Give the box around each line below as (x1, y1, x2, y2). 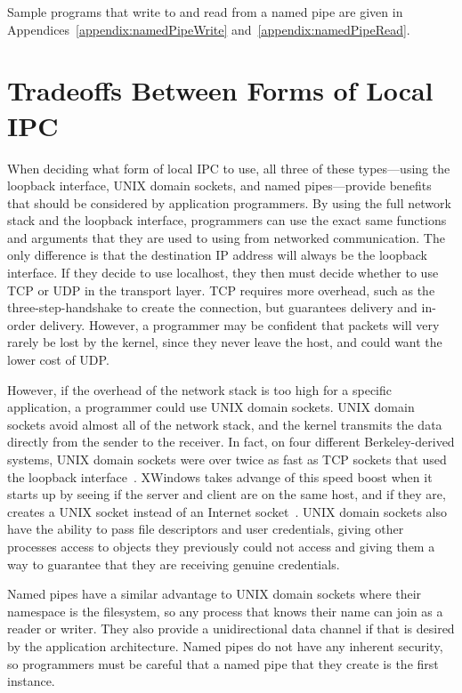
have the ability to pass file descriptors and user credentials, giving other (7, 520, 404, 538)
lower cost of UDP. (7, 351, 109, 369)
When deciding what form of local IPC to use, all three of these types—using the (7, 158, 450, 177)
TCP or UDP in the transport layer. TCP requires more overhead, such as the (7, 280, 435, 299)
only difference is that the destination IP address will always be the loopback (7, 246, 427, 264)
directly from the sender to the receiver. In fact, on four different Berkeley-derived (7, 432, 455, 451)
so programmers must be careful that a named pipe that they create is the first (7, 654, 439, 673)
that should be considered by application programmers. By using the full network (7, 193, 451, 212)
